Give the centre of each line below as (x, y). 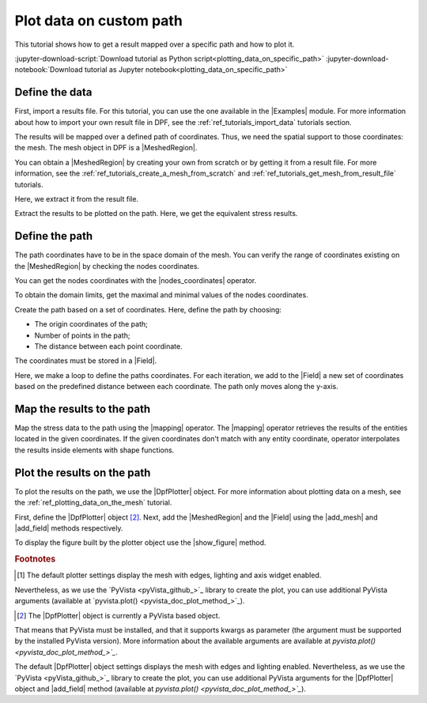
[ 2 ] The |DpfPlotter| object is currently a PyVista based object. (119, 615)
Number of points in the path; (82, 335)
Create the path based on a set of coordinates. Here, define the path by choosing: (148, 309)
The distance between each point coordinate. (108, 346)
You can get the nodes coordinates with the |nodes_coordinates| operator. (136, 281)
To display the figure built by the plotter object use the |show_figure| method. (140, 542)
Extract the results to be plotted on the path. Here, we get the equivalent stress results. (156, 214)
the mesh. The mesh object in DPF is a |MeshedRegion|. (106, 148)
